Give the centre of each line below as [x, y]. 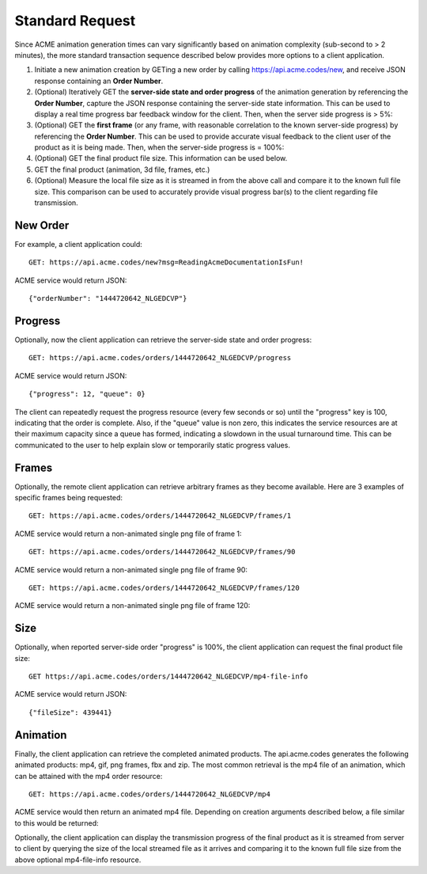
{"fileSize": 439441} [70, 712]
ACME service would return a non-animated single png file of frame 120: [132, 606]
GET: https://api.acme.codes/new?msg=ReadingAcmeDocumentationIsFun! [166, 262]
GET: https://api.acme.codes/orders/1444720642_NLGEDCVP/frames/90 [162, 552]
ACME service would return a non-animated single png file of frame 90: [131, 569]
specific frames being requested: [68, 498]
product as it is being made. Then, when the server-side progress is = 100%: [159, 147]
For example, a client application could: [78, 244]
